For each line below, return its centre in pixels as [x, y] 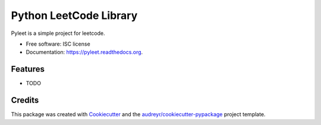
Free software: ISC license [58, 44]
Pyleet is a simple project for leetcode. [58, 33]
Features [28, 69]
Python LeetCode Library [74, 15]
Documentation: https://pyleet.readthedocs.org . [84, 52]
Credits [25, 100]
